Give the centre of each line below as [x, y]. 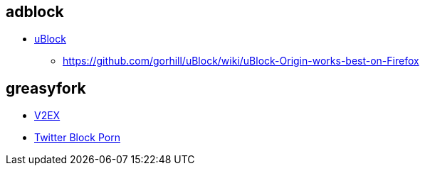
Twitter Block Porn [77, 138]
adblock [35, 12]
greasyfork [46, 88]
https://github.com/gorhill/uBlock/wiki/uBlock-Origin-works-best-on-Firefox [241, 61]
